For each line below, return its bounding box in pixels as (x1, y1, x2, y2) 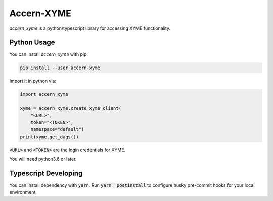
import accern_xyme (20, 91, 68, 97)
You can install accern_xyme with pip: (9, 51, 88, 57)
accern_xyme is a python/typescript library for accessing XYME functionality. (9, 25, 171, 31)
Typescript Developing (9, 169, 83, 177)
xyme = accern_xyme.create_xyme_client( (20, 106, 121, 111)
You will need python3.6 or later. (9, 156, 77, 162)
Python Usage (9, 38, 55, 47)
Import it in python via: (9, 78, 57, 84)
